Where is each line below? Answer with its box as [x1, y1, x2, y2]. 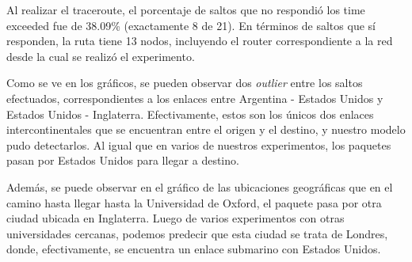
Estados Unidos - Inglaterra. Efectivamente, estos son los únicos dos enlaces [6, 105, 374, 122]
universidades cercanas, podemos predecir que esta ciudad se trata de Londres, [6, 225, 388, 241]
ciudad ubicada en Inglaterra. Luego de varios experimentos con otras [6, 210, 345, 226]
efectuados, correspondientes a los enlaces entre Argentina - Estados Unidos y [6, 89, 383, 106]
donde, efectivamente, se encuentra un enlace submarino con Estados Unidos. [6, 241, 381, 257]
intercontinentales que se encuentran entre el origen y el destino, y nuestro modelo [6, 121, 406, 138]
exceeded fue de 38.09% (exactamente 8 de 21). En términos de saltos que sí [6, 17, 376, 33]
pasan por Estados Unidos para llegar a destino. [6, 152, 239, 169]
